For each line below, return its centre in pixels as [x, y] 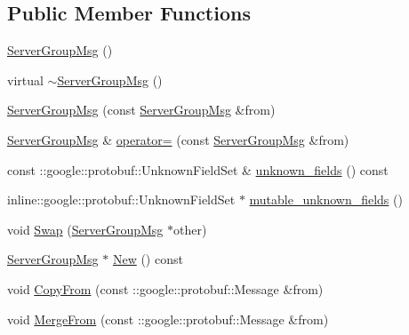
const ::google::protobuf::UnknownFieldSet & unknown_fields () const [198, 169]
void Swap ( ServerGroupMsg [85, 229]
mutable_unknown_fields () [326, 199]
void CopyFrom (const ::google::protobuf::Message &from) [165, 288]
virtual [25, 80]
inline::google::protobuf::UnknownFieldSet [121, 199]
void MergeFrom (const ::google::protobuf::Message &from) [168, 319]
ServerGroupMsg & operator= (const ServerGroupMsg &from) [178, 139]
